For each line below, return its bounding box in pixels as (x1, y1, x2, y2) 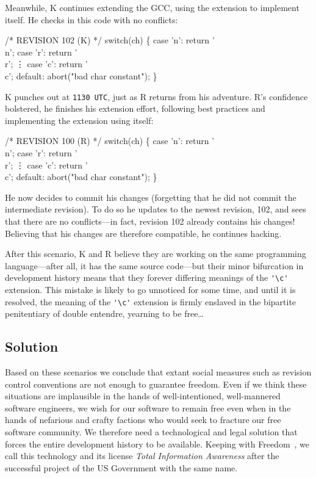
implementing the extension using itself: (5, 114, 154, 126)
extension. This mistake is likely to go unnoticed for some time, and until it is (5, 283, 296, 295)
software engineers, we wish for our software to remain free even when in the (5, 401, 291, 414)
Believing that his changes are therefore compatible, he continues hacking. (5, 226, 282, 239)
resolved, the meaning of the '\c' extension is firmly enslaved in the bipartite (5, 295, 296, 308)
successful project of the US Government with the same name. (5, 461, 238, 474)
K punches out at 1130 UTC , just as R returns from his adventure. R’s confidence (5, 90, 308, 103)
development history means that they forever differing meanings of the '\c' (5, 271, 289, 284)
